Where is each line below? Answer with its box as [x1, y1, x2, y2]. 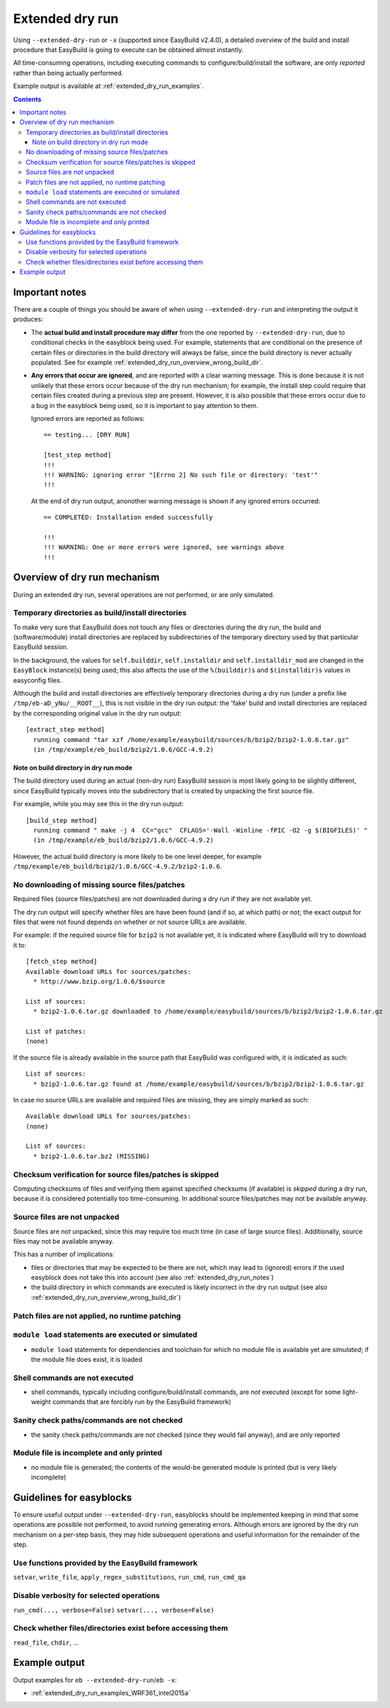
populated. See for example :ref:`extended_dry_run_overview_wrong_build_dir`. [31, 358, 264, 367]
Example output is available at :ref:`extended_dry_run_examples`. [13, 82, 204, 91]
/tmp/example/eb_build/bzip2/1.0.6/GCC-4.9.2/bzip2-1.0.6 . [13, 862, 222, 870]
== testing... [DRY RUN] [43, 431, 130, 439]
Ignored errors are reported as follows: [31, 414, 145, 422]
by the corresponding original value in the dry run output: [13, 708, 182, 717]
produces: [13, 315, 43, 324]
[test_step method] [43, 451, 112, 459]
